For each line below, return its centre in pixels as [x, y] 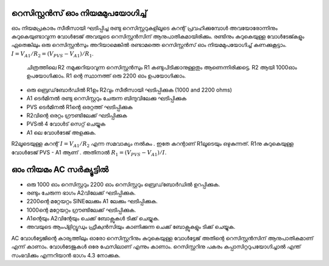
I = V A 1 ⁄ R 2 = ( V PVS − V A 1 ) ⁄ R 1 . [52, 54]
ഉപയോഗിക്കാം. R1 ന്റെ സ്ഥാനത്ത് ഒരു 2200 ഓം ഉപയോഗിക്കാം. [106, 76]
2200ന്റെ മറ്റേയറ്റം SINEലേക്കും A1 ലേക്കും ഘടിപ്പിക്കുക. [92, 201]
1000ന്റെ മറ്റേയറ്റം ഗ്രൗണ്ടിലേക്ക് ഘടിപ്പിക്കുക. [81, 210]
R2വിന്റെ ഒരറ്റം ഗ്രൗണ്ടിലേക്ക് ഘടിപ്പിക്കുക [77, 115]
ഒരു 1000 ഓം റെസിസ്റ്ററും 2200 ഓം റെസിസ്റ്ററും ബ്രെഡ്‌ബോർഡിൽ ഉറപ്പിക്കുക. [123, 184]
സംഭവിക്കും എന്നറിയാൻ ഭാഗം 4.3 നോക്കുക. [66, 255]
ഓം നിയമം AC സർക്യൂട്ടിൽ [60, 170]
